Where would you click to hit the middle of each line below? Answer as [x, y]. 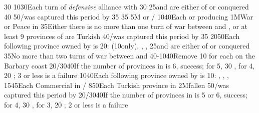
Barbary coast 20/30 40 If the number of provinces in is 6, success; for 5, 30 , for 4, [129, 65]
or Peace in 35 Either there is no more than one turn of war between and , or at [126, 26]
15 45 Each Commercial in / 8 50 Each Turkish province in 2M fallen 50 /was [117, 85]
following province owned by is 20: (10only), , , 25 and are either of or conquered [127, 46]
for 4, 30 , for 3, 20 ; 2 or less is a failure [66, 104]
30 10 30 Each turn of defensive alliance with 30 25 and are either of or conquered [126, 6]
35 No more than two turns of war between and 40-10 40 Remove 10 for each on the [129, 55]
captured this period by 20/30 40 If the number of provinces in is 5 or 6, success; [126, 95]
